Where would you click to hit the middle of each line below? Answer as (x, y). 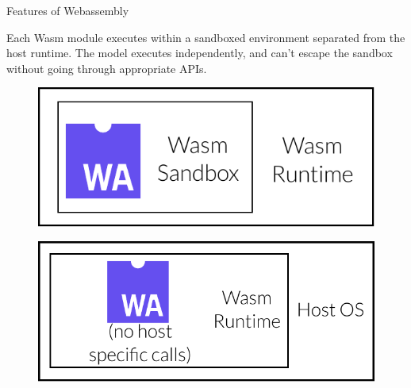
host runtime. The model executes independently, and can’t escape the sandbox (200, 53)
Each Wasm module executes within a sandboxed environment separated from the (206, 37)
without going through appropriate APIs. (107, 68)
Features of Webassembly (68, 10)
